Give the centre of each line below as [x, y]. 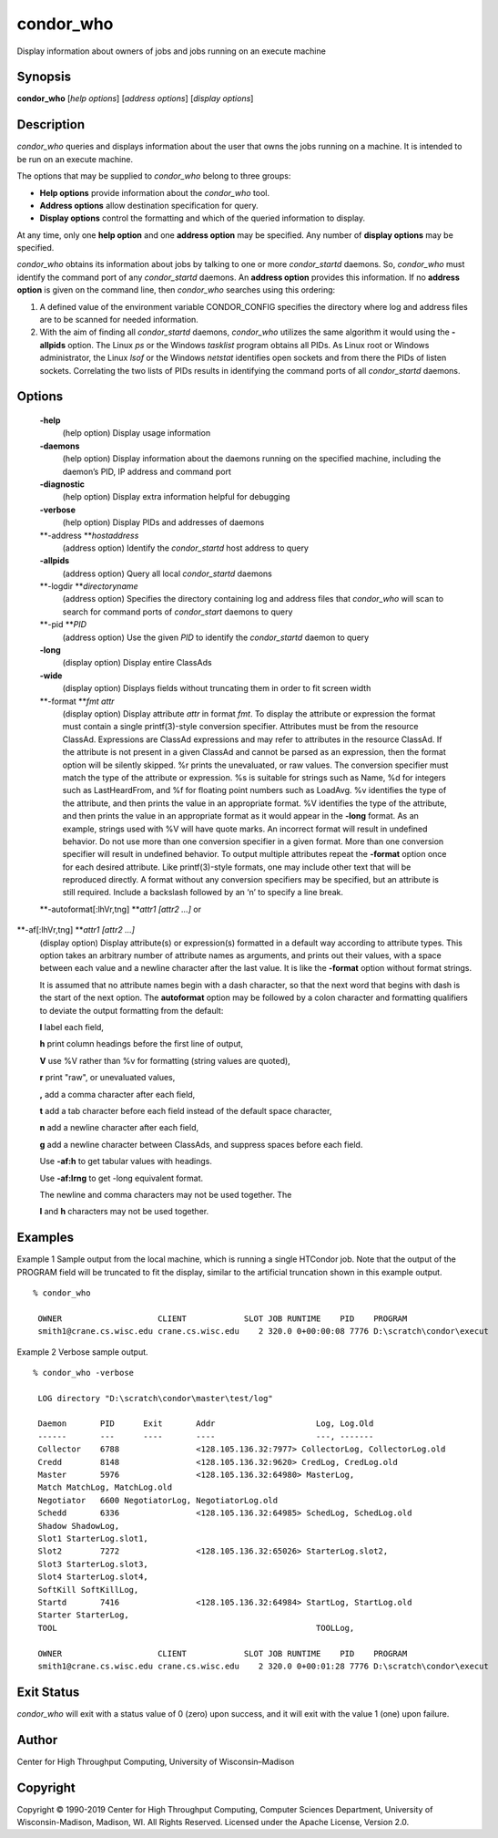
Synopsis [44, 77]
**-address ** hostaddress [89, 535]
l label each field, [72, 1027]
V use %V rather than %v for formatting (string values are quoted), [165, 1060]
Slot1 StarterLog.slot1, [93, 1539]
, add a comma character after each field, [117, 1094]
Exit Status [48, 1692]
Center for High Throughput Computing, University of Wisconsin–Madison [156, 1761]
